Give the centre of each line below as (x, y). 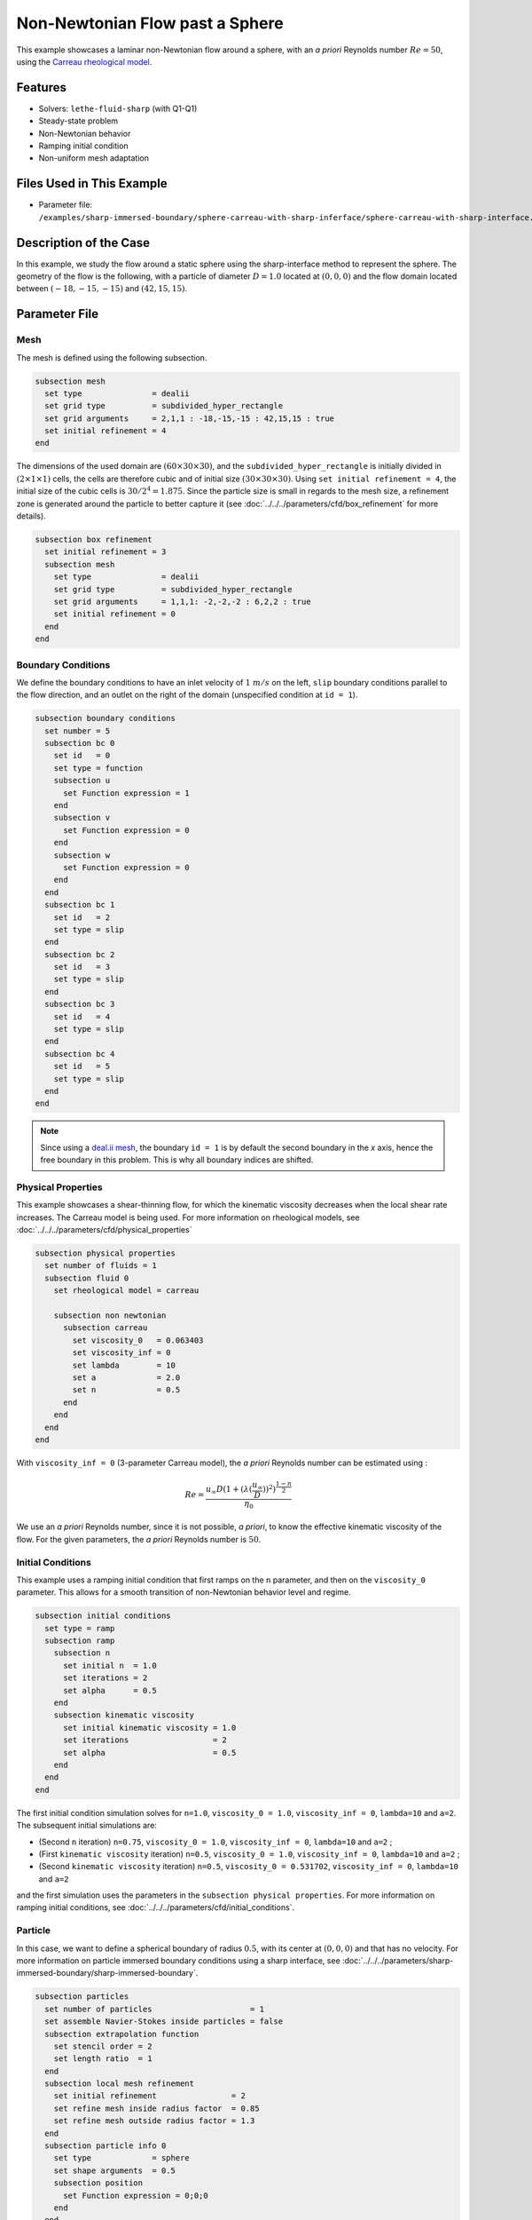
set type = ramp (80, 1628)
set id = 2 (82, 917)
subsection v (82, 818)
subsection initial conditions (103, 1616)
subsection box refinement (94, 540)
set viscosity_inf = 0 (122, 1353)
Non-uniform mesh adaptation (94, 158)
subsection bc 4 (80, 1054)
